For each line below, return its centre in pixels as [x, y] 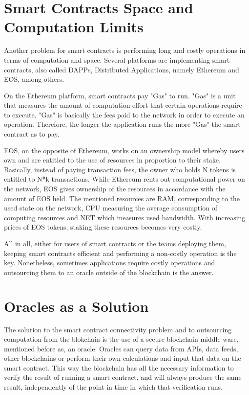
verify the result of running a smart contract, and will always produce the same [123, 377]
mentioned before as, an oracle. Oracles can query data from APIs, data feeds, [121, 348]
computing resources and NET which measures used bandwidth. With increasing [125, 217]
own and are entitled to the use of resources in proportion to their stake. [112, 160]
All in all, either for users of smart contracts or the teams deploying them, [115, 243]
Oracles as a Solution [76, 306]
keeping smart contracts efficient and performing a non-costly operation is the [120, 253]
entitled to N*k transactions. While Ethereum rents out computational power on [124, 179]
